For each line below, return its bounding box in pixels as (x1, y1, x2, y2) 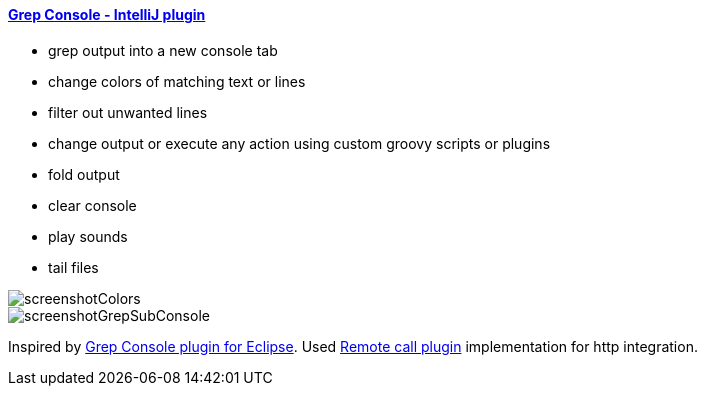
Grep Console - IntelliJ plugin (8, 6, 206, 23)
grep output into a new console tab (48, 41, 278, 59)
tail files (48, 258, 99, 276)
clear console (48, 196, 137, 214)
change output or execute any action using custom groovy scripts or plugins (48, 134, 551, 152)
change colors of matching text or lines (48, 72, 306, 90)
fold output (48, 165, 120, 183)
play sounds (48, 227, 128, 245)
